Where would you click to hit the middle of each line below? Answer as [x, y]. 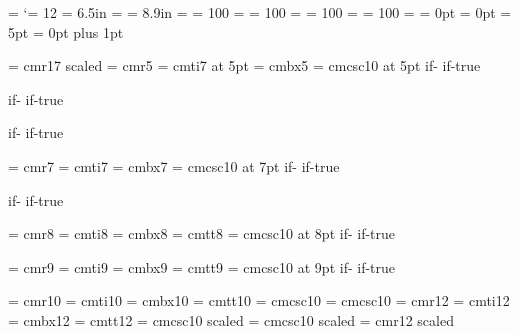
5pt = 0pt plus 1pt [66, 31]
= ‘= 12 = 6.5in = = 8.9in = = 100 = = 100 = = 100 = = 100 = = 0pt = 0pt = [260, 12]
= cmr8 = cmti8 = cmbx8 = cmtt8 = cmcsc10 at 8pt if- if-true [202, 233]
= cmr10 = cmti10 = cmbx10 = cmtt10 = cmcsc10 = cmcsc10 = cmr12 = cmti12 [259, 300]
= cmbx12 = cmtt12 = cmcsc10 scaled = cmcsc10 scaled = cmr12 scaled [231, 319]
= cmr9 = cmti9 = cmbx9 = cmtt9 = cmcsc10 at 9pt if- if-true [202, 266]
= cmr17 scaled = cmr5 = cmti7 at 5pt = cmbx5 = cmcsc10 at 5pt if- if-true [244, 65]
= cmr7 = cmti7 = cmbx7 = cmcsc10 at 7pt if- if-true [174, 165]
